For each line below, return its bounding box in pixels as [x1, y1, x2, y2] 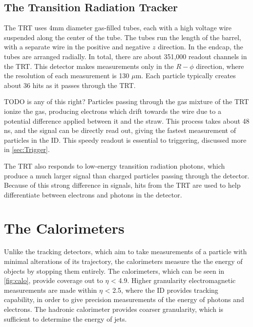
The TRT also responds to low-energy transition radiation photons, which [4, 160, 225, 171]
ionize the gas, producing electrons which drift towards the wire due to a [4, 106, 221, 116]
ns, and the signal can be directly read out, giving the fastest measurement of [4, 125, 236, 135]
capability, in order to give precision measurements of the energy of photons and [4, 294, 244, 305]
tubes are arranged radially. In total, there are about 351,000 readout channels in [4, 51, 247, 61]
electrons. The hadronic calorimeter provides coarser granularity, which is [4, 304, 224, 314]
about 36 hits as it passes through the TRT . [4, 80, 136, 90]
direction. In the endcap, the [158, 42, 243, 52]
